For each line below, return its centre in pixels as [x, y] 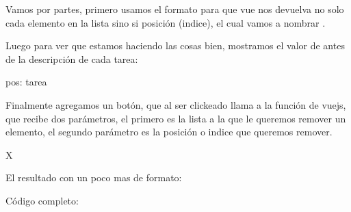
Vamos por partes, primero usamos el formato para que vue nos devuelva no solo [175, 9]
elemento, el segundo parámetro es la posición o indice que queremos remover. [169, 132]
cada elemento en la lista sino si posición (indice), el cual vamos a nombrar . [166, 22]
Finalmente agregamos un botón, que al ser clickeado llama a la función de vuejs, [176, 104]
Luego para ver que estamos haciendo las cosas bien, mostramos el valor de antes [175, 45]
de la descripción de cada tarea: [72, 58]
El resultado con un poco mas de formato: [94, 177]
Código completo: [42, 200]
